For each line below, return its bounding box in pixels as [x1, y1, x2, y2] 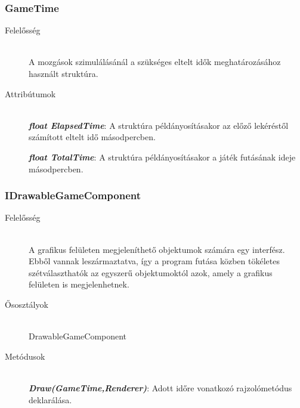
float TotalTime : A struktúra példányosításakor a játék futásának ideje [29, 150, 296, 163]
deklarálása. [29, 393, 72, 406]
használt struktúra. [29, 67, 98, 79]
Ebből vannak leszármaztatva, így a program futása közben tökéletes [29, 255, 280, 267]
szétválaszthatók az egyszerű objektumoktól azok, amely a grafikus [29, 266, 273, 279]
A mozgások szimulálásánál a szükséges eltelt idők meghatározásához [29, 55, 281, 68]
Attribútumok [5, 87, 56, 100]
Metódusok [5, 350, 45, 362]
